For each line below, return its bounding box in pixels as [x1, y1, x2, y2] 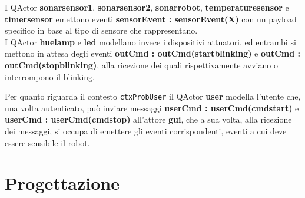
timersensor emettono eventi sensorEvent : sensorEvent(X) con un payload [5, 12, 297, 25]
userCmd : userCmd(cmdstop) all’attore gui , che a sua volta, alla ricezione [5, 113, 292, 126]
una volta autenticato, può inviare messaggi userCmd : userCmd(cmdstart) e [5, 101, 299, 114]
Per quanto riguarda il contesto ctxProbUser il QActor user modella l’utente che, [5, 90, 301, 103]
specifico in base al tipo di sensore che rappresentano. [5, 24, 198, 37]
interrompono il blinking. [5, 70, 95, 82]
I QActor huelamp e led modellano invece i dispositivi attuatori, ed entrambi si [5, 35, 296, 48]
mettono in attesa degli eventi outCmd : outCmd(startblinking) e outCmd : [5, 47, 301, 60]
